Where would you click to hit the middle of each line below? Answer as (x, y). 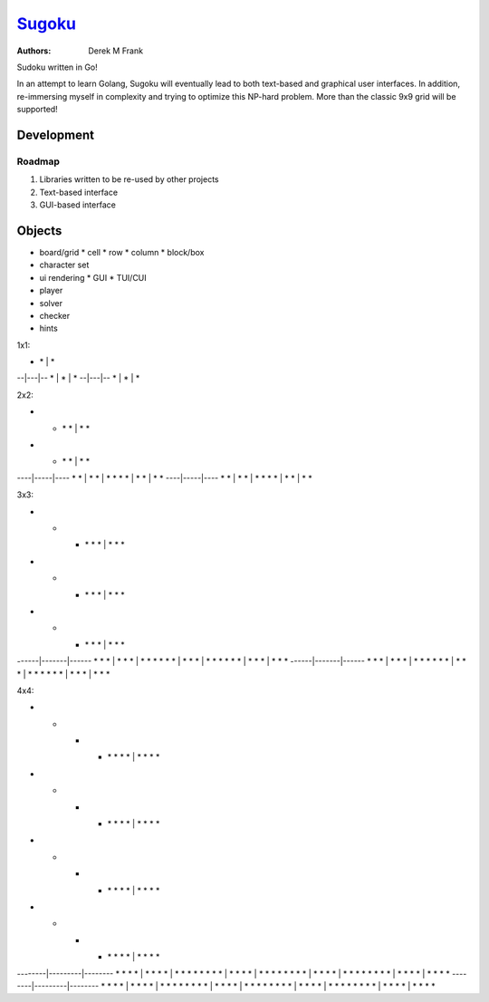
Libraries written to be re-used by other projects (129, 179)
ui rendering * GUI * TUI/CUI (93, 277)
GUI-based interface (78, 205)
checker (55, 315)
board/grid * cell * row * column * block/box (122, 252)
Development (56, 135)
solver (51, 303)
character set (64, 265)
